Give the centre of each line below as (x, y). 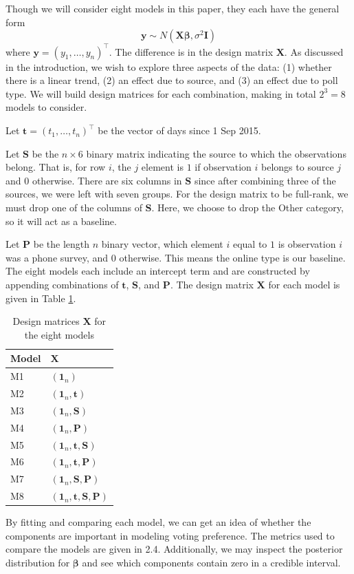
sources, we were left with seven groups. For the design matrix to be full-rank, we (177, 194)
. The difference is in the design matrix (191, 51)
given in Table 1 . (41, 298)
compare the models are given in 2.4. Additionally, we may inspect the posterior (174, 549)
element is (162, 167)
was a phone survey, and (57, 257)
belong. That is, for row (56, 167)
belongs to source (298, 167)
